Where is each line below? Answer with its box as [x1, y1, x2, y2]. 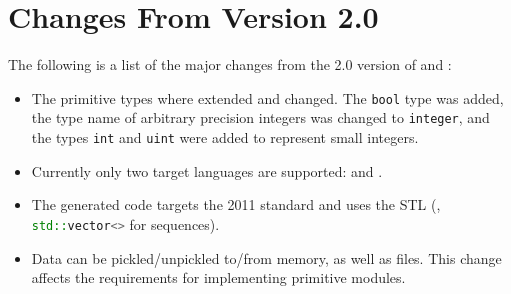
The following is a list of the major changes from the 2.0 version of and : [8, 54, 452, 75]
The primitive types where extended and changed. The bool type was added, [31, 87, 504, 108]
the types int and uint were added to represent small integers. [31, 127, 419, 148]
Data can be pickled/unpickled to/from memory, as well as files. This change [31, 247, 502, 268]
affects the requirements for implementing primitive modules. [31, 267, 406, 288]
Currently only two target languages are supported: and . [31, 160, 383, 181]
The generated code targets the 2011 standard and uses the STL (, [31, 194, 441, 215]
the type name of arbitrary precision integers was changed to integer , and [31, 107, 490, 128]
